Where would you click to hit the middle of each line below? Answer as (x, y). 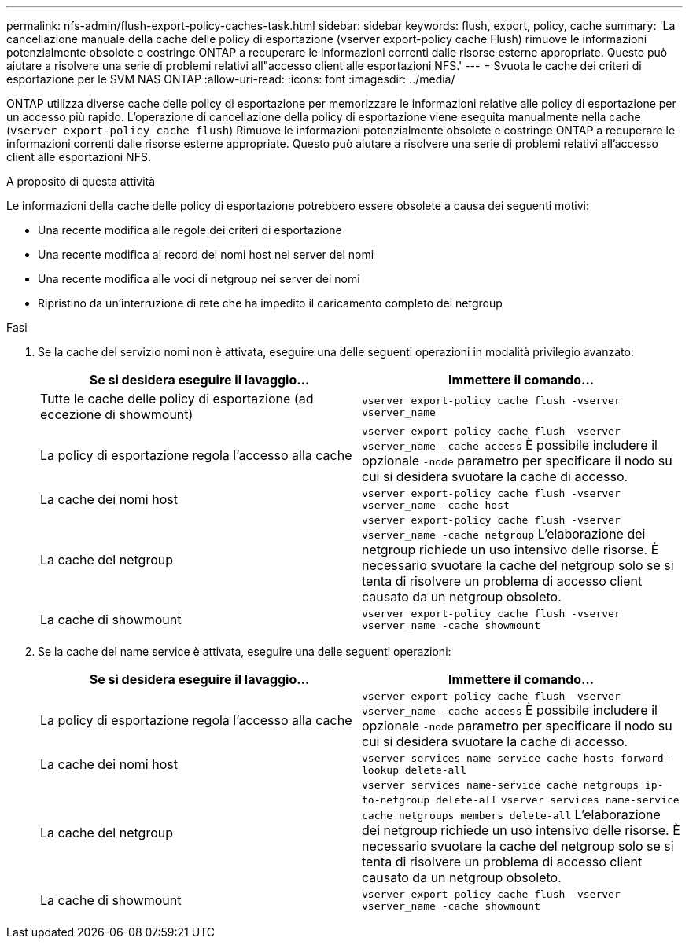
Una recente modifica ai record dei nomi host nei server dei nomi (206, 254)
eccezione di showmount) (117, 414)
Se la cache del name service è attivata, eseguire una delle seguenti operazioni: (245, 651)
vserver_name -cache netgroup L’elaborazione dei (504, 534)
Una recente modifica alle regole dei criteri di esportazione (190, 230)
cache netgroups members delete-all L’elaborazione (511, 814)
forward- (645, 758)
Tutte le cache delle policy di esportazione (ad (177, 399)
